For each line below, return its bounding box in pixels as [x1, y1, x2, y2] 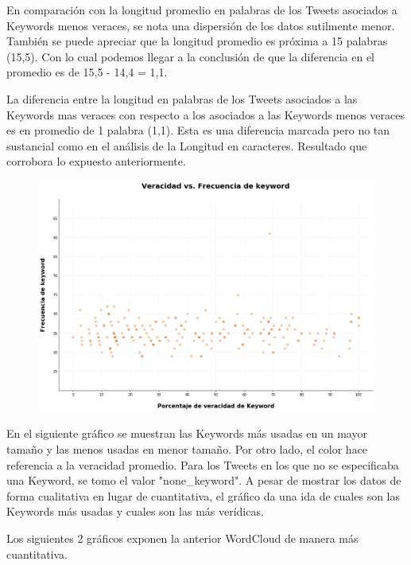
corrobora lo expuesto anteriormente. [6, 153, 186, 169]
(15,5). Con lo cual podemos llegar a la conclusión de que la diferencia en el [6, 48, 374, 64]
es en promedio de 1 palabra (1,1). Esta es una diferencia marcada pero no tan [6, 122, 390, 138]
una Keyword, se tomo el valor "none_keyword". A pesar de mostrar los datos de [6, 472, 401, 489]
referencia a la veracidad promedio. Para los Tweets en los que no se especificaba [6, 456, 399, 473]
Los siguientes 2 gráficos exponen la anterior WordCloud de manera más [6, 529, 359, 546]
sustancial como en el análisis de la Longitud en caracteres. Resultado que [6, 137, 367, 154]
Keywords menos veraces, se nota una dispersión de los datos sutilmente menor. [6, 17, 395, 33]
